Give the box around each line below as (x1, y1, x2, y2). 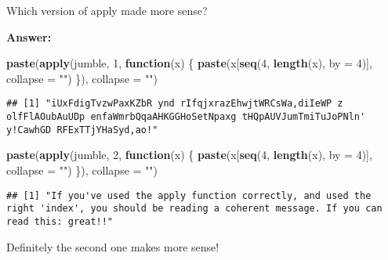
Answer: (6, 28, 52, 45)
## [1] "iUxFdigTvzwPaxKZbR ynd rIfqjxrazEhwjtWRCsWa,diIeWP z (6, 98, 343, 110)
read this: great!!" (6, 215, 114, 227)
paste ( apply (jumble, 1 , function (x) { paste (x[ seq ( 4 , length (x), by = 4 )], (6, 55, 372, 71)
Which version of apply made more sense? (6, 2, 208, 18)
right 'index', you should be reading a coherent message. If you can (6, 203, 383, 215)
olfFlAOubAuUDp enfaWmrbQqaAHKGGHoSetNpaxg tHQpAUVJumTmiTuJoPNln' (6, 111, 366, 123)
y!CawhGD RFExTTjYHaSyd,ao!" (6, 124, 158, 135)
